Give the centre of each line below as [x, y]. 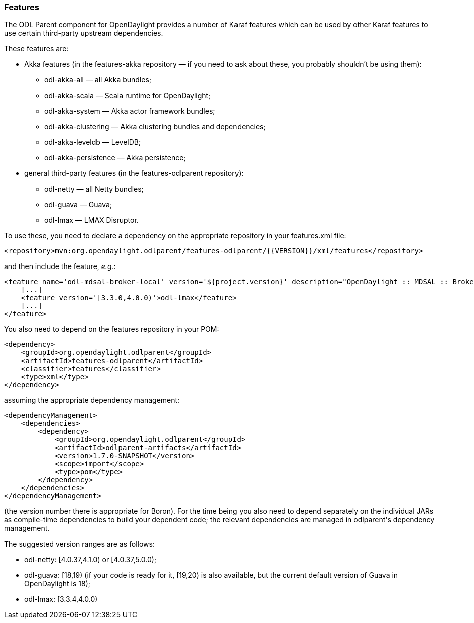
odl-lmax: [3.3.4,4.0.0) [61, 599]
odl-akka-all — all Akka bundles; [98, 80]
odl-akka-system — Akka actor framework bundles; [130, 111]
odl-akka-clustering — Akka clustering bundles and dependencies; [155, 127]
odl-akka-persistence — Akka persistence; [115, 158]
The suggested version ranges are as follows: [79, 544]
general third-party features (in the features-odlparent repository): [134, 173]
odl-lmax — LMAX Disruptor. [91, 220]
